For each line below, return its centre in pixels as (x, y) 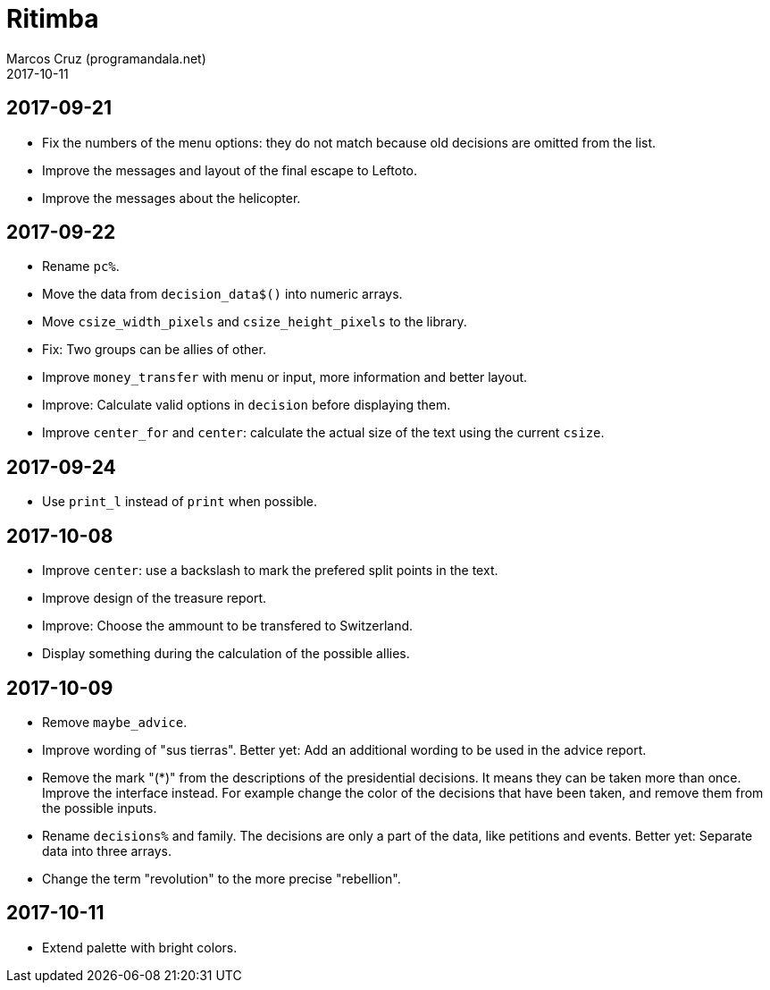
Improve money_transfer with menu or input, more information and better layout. (285, 377)
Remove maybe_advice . (115, 722)
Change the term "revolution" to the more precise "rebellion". (222, 878)
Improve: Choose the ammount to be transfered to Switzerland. (228, 626)
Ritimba (53, 19)
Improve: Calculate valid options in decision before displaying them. (247, 405)
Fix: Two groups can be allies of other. (154, 350)
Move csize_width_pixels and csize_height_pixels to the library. (255, 322)
